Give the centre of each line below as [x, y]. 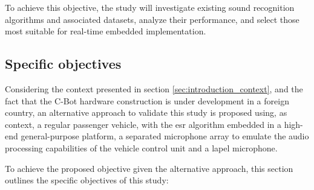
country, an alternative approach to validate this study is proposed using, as [146, 112]
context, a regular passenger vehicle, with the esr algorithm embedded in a [143, 124]
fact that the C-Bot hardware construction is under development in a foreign [147, 100]
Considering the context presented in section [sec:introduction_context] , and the [154, 88]
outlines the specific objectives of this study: [87, 180]
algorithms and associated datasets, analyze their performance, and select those [152, 19]
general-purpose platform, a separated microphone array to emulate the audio [165, 136]
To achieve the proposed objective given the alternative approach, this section [149, 168]
